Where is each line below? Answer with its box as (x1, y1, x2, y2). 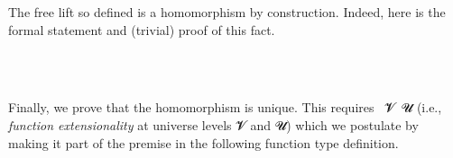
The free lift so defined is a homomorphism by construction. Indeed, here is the (8, 3, 446, 21)
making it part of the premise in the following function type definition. (8, 133, 399, 152)
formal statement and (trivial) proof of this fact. (8, 20, 275, 39)
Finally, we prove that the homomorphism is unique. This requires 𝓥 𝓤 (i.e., (8, 98, 442, 117)
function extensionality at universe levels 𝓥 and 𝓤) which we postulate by (8, 115, 419, 134)
